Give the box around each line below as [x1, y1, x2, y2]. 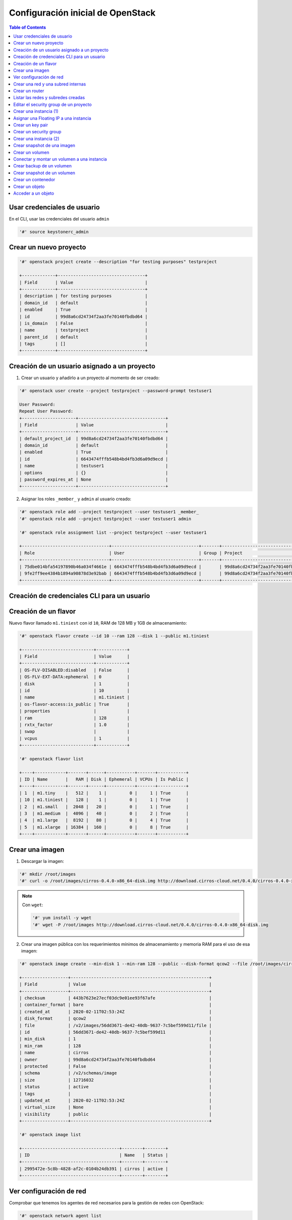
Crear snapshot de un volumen [13, 170, 75, 176]
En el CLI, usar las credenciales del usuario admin [9, 216, 109, 222]
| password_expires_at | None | [19, 477, 168, 483]
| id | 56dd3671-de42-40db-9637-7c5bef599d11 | [19, 1030, 212, 1035]
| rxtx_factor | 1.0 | [19, 722, 130, 727]
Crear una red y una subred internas [13, 81, 86, 87]
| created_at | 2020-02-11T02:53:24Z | [19, 1009, 212, 1015]
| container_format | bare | [19, 1002, 212, 1008]
